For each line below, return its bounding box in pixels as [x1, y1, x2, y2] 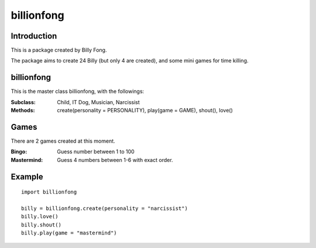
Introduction [11, 31, 57, 41]
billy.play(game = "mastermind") [21, 230, 117, 236]
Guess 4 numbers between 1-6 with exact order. [57, 156, 173, 163]
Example [11, 171, 43, 181]
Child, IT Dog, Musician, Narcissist [57, 98, 140, 105]
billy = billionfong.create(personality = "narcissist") [21, 205, 188, 212]
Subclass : [11, 98, 36, 105]
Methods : [11, 107, 35, 114]
